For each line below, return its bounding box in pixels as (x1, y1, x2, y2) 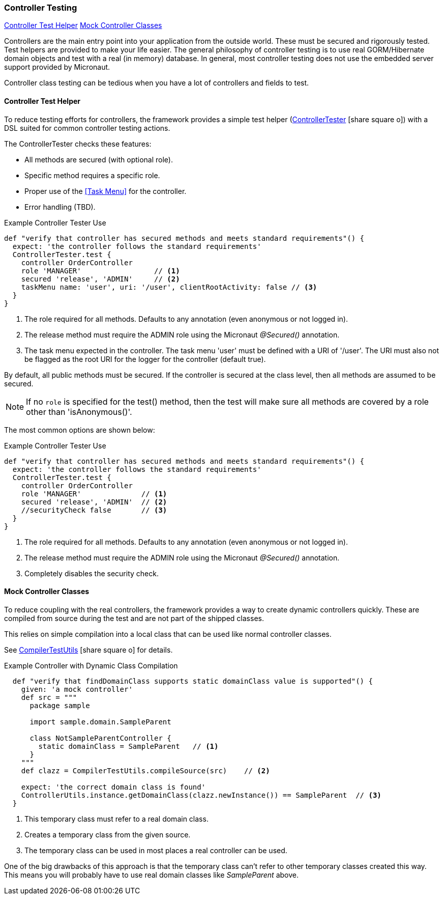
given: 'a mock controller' (21, 685, 133, 693)
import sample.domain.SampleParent (29, 717, 171, 726)
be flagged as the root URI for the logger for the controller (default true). (24, 354, 266, 363)
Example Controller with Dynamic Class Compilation (4, 661, 178, 670)
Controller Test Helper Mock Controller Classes (4, 21, 162, 30)
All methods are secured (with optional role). (24, 155, 173, 164)
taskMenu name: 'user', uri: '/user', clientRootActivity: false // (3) (21, 283, 317, 291)
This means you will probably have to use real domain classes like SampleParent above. (4, 870, 299, 879)
